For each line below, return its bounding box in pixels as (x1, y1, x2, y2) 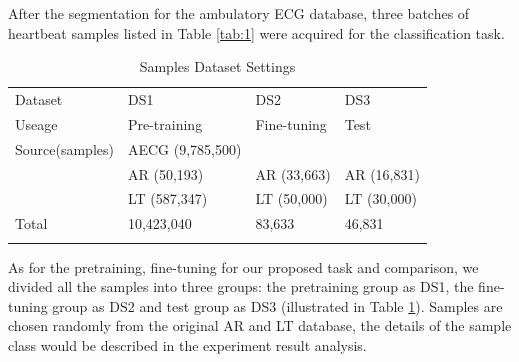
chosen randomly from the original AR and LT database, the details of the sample (8, 315, 512, 336)
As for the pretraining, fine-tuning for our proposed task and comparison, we (8, 256, 479, 277)
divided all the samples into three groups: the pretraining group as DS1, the (8, 276, 474, 297)
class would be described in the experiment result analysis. (8, 334, 367, 355)
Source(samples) (15, 138, 114, 159)
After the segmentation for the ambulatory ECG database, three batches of (8, 3, 470, 23)
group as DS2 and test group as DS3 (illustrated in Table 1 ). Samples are (52, 295, 503, 316)
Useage (15, 113, 58, 134)
